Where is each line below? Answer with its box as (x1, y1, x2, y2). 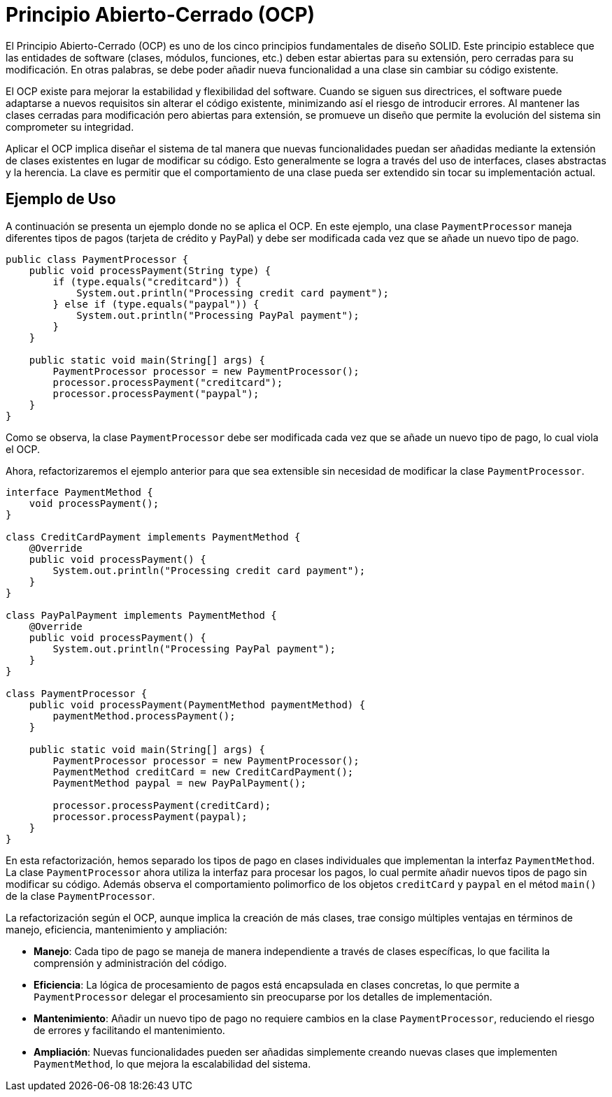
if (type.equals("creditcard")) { (52, 275, 242, 287)
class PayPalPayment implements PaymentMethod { (6, 609, 277, 621)
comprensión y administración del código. (34, 956, 227, 969)
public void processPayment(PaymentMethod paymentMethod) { (29, 698, 366, 710)
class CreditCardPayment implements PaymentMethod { (6, 531, 301, 543)
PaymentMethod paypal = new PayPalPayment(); (52, 777, 306, 789)
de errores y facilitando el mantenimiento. (34, 1024, 225, 1036)
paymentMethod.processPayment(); (52, 710, 236, 722)
